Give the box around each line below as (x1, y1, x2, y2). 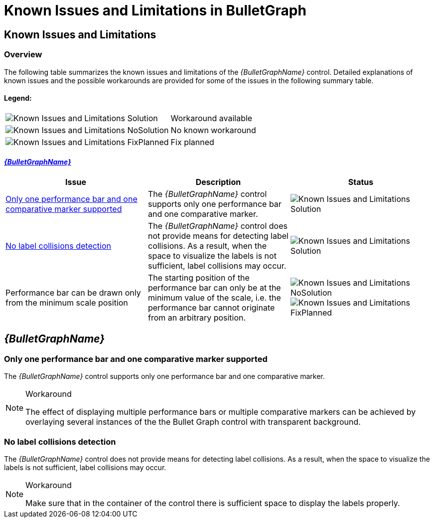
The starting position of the (147, 272, 250, 283)
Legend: (4, 94, 32, 103)
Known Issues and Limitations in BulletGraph (4, 2, 306, 19)
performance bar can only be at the (147, 282, 281, 293)
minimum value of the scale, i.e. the (147, 292, 281, 303)
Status (348, 176, 374, 187)
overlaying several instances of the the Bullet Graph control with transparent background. (25, 417, 361, 427)
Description (195, 176, 241, 187)
